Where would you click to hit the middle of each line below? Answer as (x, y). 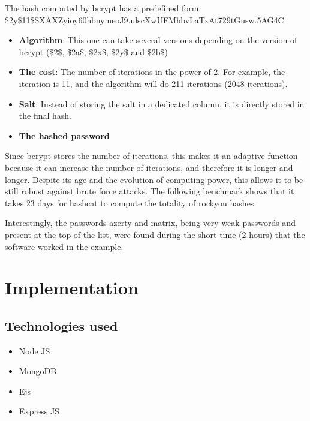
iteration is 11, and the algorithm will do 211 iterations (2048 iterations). (153, 83)
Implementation (72, 288)
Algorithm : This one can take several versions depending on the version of (158, 40)
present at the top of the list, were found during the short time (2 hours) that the (155, 234)
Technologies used (61, 325)
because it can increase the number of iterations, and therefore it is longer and (149, 167)
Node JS (34, 351)
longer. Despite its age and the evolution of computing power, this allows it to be (154, 179)
